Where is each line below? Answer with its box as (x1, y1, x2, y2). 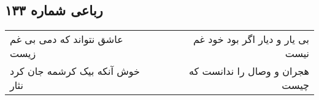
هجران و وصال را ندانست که (188, 64, 309, 79)
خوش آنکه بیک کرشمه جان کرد (10, 64, 140, 79)
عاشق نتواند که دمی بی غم (10, 32, 123, 47)
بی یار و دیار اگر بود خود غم (193, 32, 309, 47)
